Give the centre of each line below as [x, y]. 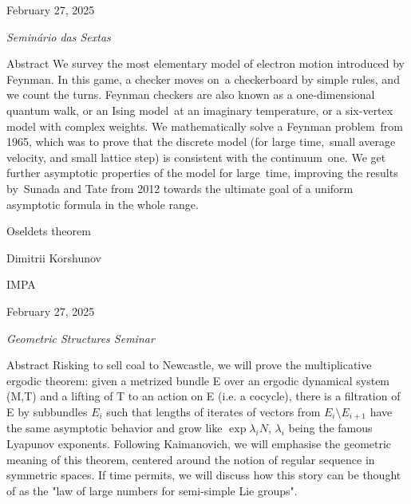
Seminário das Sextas [59, 36]
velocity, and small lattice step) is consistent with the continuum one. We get [196, 157]
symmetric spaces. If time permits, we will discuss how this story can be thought [204, 475]
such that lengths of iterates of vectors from [213, 411]
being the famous [330, 428]
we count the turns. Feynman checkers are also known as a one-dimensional [191, 94]
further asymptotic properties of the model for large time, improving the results [202, 173]
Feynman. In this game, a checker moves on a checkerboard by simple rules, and [203, 79]
